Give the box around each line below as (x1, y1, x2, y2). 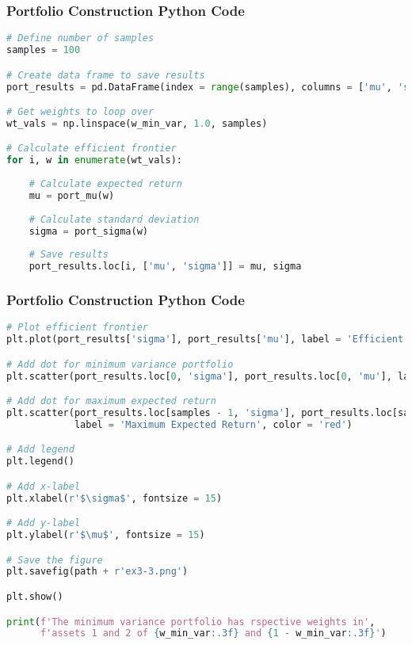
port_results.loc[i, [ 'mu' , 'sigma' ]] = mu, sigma (29, 261, 302, 273)
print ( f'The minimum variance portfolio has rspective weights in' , (6, 616, 376, 628)
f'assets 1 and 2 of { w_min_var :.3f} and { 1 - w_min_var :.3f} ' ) (40, 628, 387, 639)
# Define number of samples (6, 32, 154, 44)
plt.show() (6, 591, 63, 602)
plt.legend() (6, 456, 74, 468)
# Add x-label (6, 480, 81, 492)
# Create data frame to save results (6, 69, 205, 81)
